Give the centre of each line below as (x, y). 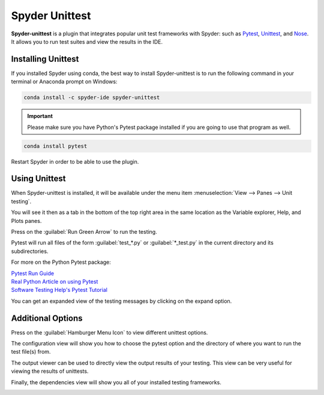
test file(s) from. (31, 352)
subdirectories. (30, 251)
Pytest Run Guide (32, 273)
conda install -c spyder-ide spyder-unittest (92, 98)
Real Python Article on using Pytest (55, 281)
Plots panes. (26, 221)
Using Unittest (38, 179)
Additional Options (47, 318)
